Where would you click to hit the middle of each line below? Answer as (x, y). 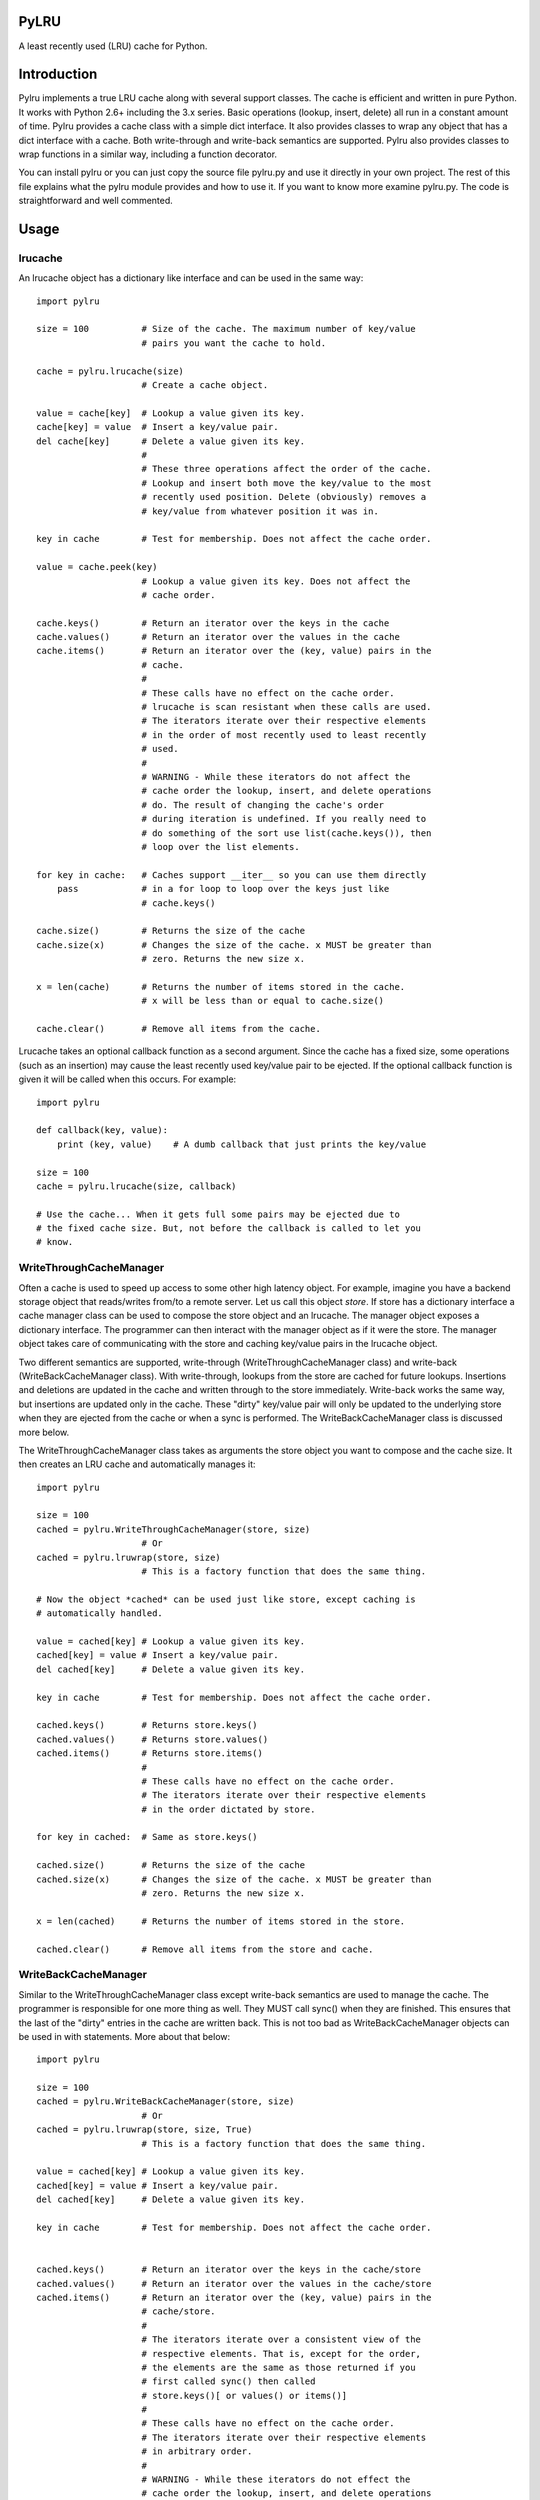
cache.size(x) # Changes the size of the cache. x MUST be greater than (234, 944)
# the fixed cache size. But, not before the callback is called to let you (229, 1228)
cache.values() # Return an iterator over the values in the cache (218, 637)
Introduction (58, 74)
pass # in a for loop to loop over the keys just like (223, 889)
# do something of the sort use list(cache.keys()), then (286, 833)
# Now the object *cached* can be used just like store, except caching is (226, 1599)
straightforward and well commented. (96, 201)
